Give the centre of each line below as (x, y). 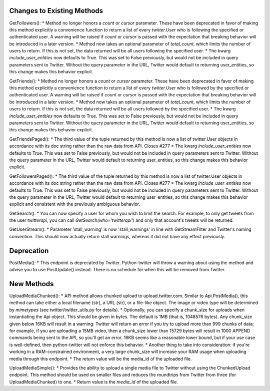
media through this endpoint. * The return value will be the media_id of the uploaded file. (100, 359)
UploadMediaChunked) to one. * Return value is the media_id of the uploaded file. (94, 382)
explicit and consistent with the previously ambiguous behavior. (75, 204)
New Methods (31, 284)
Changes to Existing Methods (56, 11)
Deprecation (29, 250)
